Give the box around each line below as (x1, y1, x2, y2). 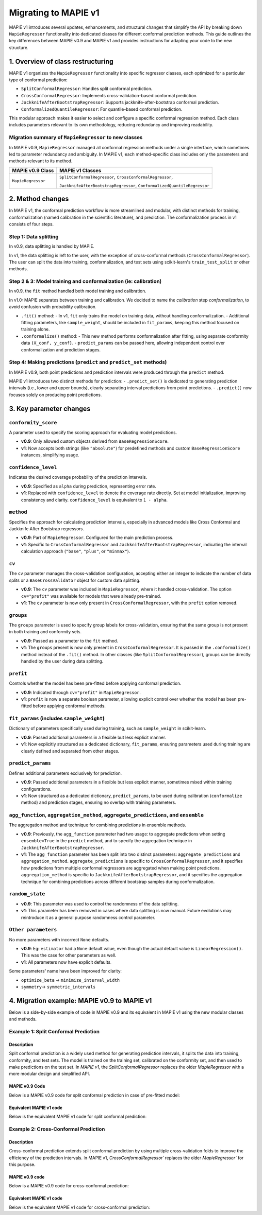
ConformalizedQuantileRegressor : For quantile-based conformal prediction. (21, 106, 182, 112)
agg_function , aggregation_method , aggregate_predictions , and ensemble (9, 812, 204, 818)
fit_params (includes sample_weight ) (9, 715, 105, 722)
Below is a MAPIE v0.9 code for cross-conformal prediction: (9, 1183, 129, 1189)
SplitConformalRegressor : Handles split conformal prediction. (21, 86, 153, 92)
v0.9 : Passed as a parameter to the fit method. (21, 638, 118, 643)
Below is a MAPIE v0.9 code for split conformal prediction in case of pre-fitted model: (9, 1092, 180, 1098)
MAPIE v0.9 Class (12, 167, 54, 174)
